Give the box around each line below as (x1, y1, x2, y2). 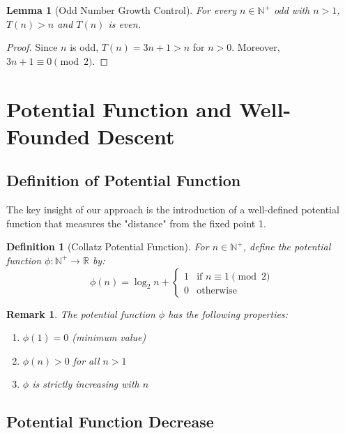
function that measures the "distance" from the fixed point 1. (6, 215, 266, 230)
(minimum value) (72, 330, 146, 344)
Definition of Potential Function (6, 169, 241, 191)
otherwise (197, 285, 237, 296)
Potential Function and (6, 94, 232, 123)
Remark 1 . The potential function (6, 306, 155, 321)
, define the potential (243, 239, 331, 254)
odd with (274, 3, 310, 17)
